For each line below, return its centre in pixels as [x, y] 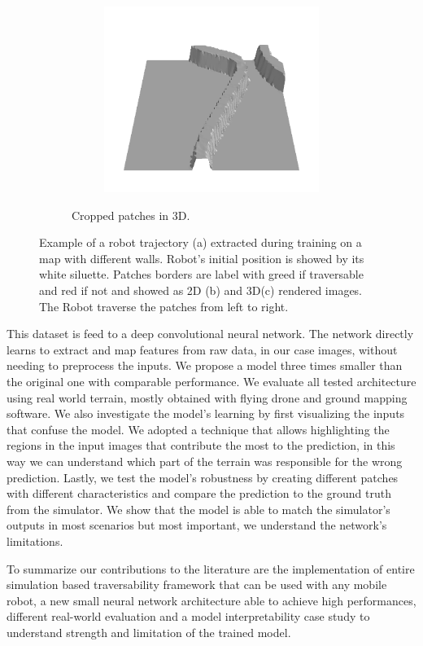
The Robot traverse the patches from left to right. [164, 306]
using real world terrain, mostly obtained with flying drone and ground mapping [207, 397]
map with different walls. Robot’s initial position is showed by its [202, 258]
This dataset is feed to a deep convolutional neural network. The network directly [210, 334]
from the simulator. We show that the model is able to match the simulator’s [198, 509]
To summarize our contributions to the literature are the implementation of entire [211, 568]
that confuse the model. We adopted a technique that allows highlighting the [198, 429]
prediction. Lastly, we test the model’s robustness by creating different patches [203, 477]
